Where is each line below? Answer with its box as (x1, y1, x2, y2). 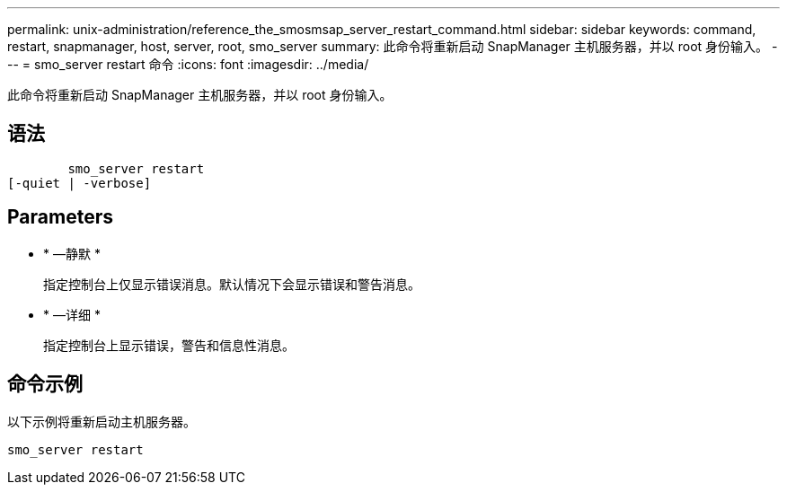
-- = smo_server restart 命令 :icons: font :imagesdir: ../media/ (7, 57, 369, 72)
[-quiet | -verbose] (7, 175, 152, 190)
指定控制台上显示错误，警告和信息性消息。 (43, 337, 295, 353)
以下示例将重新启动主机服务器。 (7, 413, 196, 429)
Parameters (7, 206, 113, 229)
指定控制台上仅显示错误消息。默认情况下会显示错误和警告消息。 (43, 276, 420, 292)
